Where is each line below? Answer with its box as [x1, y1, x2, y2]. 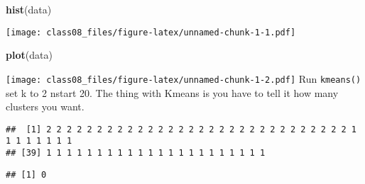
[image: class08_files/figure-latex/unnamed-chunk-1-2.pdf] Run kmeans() [6, 71, 361, 86]
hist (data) [6, 2, 52, 16]
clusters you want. [6, 99, 85, 114]
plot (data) [6, 47, 53, 62]
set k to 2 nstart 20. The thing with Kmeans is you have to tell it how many [6, 85, 339, 100]
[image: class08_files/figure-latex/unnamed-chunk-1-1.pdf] [6, 27, 296, 38]
